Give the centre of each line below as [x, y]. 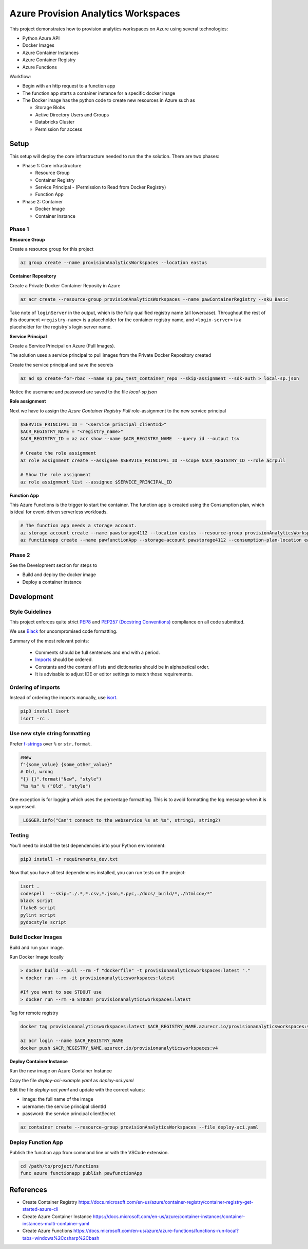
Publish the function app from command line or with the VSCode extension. [89, 1152]
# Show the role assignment [55, 475]
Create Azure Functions [47, 1231]
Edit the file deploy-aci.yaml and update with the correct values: [77, 1090]
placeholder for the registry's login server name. [61, 327]
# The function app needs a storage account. [79, 526]
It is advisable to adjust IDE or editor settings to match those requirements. [114, 674]
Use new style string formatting [50, 734]
